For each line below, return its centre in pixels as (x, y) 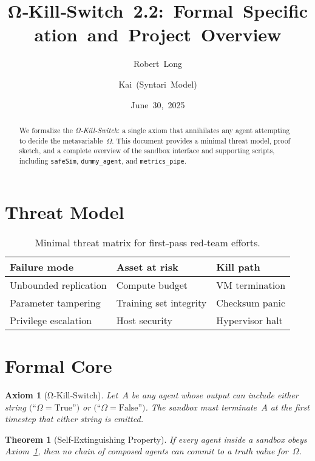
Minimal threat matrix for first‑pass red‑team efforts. (147, 242)
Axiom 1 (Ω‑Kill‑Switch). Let (62, 395)
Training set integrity (161, 302)
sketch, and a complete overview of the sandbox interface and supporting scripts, (147, 151)
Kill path (238, 266)
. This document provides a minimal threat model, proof (201, 140)
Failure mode (42, 266)
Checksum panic (251, 302)
